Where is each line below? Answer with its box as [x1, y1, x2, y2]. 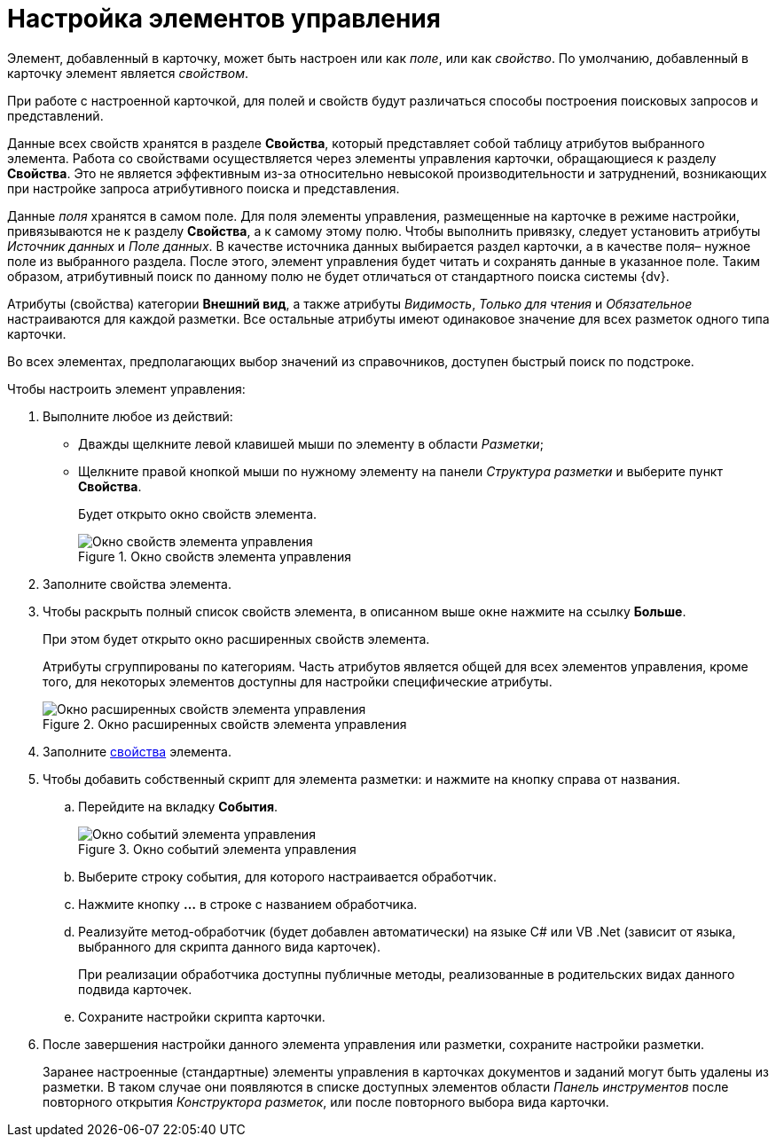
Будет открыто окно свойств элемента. [78, 505, 317, 521]
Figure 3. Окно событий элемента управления [78, 841, 357, 857]
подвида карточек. [78, 981, 192, 997]
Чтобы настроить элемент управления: [7, 380, 246, 396]
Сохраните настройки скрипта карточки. [78, 1008, 325, 1024]
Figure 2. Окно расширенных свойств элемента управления [43, 716, 407, 732]
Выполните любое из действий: [43, 408, 233, 424]
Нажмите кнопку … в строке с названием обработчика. [78, 896, 418, 912]
